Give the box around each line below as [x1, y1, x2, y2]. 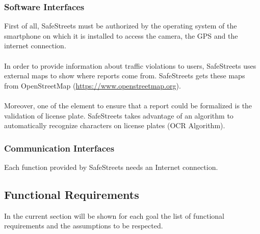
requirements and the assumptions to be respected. [4, 220, 163, 231]
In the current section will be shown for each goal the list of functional [4, 210, 225, 221]
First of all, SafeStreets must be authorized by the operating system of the [4, 20, 237, 31]
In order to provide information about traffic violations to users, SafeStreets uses [4, 60, 256, 71]
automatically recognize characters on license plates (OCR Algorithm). [4, 120, 225, 131]
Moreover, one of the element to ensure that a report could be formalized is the [4, 100, 252, 110]
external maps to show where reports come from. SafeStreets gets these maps [4, 70, 245, 81]
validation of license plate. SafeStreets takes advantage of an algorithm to [4, 110, 233, 121]
